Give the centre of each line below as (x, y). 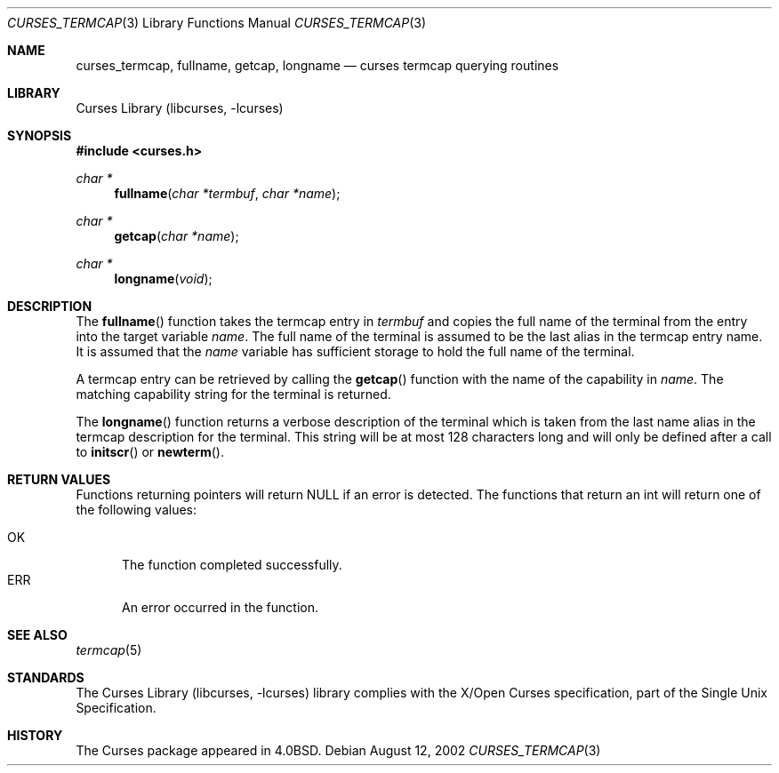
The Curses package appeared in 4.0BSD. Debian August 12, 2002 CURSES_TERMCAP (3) (338, 750)
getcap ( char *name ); (177, 236)
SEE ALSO (37, 635)
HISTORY (35, 735)
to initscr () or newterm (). (150, 452)
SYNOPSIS (40, 135)
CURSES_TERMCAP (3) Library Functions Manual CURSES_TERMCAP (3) (217, 23)
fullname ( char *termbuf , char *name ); (227, 193)
